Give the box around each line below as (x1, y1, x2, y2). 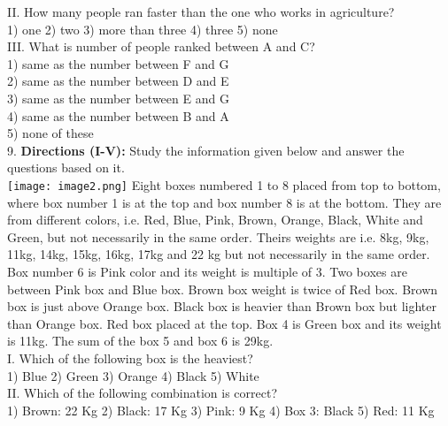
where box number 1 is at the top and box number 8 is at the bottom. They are (7, 193, 442, 211)
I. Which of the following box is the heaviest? (7, 348, 253, 367)
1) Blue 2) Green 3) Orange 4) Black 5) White (7, 366, 259, 384)
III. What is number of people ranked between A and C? (7, 37, 315, 56)
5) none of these (7, 124, 94, 142)
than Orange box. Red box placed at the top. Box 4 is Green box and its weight (7, 314, 442, 332)
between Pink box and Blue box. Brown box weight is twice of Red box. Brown (7, 279, 438, 298)
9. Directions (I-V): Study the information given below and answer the (7, 141, 405, 159)
